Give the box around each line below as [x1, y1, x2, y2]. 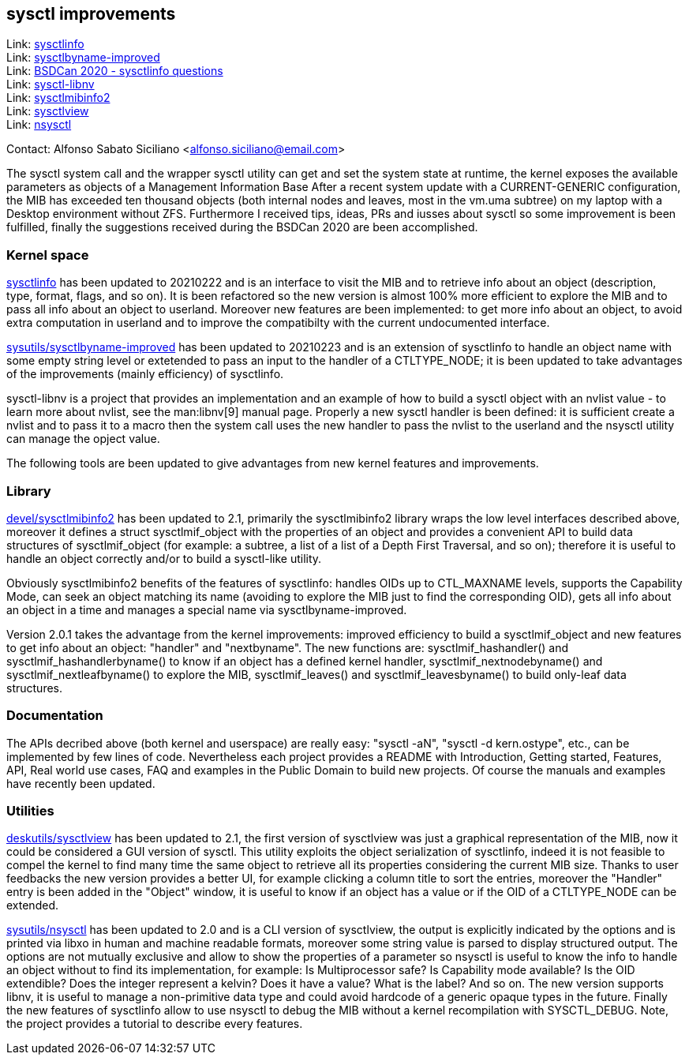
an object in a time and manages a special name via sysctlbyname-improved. [6, 602, 407, 617]
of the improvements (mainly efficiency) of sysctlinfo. [6, 367, 284, 381]
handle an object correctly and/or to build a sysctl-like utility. [6, 551, 322, 565]
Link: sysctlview [6, 104, 89, 118]
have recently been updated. [6, 776, 155, 790]
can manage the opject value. [6, 432, 160, 446]
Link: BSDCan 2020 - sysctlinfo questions [6, 64, 223, 78]
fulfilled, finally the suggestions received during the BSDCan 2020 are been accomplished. [6, 220, 478, 234]
